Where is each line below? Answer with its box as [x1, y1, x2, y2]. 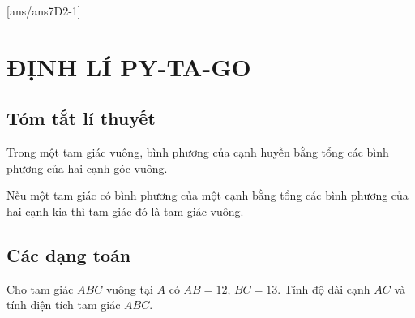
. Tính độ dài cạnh [277, 280, 370, 297]
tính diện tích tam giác [6, 296, 121, 313]
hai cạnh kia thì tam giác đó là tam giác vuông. [6, 202, 244, 219]
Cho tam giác [6, 280, 74, 297]
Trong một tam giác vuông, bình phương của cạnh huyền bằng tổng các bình [6, 144, 389, 161]
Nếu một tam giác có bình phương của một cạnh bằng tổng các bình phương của [6, 187, 409, 204]
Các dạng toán [6, 242, 131, 267]
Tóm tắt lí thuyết [6, 105, 156, 131]
